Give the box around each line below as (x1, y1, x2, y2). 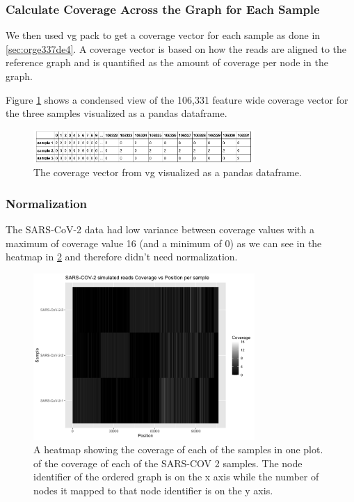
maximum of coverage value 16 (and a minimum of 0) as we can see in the (6, 235, 322, 250)
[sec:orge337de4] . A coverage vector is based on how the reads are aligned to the (6, 41, 347, 56)
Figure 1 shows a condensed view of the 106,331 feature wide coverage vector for (6, 92, 348, 107)
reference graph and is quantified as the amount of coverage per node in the (6, 55, 328, 70)
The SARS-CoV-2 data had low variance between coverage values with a (6, 222, 315, 237)
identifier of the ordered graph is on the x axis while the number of (33, 469, 319, 484)
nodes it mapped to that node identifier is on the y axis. (33, 483, 273, 497)
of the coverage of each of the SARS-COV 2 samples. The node (33, 455, 303, 470)
